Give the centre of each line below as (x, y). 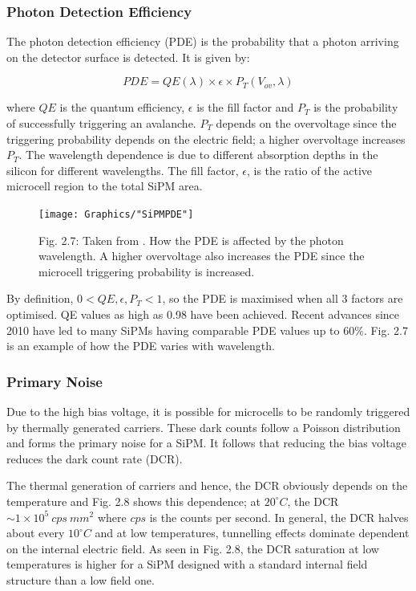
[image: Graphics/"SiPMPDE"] (116, 214)
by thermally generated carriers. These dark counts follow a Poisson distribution (204, 427)
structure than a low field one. (81, 579)
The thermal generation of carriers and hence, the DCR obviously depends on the (207, 485)
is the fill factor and (245, 107)
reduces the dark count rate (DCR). (95, 458)
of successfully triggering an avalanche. (101, 123)
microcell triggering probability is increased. (147, 271)
